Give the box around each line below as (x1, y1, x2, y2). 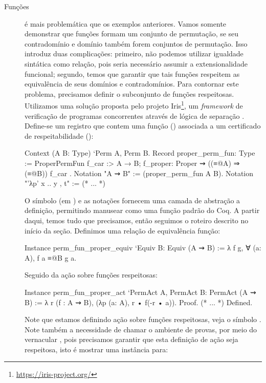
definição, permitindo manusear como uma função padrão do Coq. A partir (25, 205, 260, 216)
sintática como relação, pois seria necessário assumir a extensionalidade (25, 58, 248, 69)
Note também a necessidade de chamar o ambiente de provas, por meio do (25, 324, 257, 334)
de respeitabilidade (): (25, 130, 94, 141)
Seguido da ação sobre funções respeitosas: (25, 269, 158, 280)
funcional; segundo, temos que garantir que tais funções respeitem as (25, 68, 240, 79)
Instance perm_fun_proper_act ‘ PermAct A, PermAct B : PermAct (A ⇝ (25, 286, 256, 297)
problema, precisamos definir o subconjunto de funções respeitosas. (25, 88, 234, 99)
